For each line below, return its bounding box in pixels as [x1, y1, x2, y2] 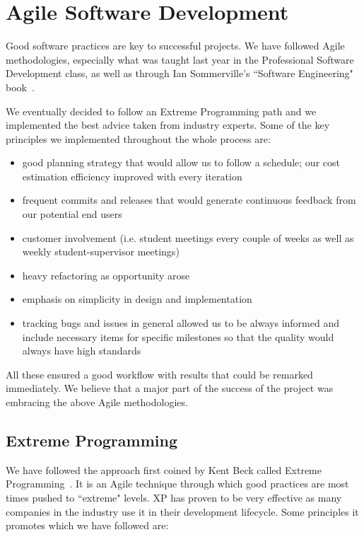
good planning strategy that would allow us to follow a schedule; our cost [22, 155, 340, 170]
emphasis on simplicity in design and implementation [22, 291, 252, 306]
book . [6, 79, 35, 94]
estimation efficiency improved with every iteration [22, 168, 242, 183]
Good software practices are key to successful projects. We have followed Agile [6, 38, 345, 53]
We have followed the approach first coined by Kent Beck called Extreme [6, 462, 322, 477]
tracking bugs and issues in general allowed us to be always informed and [22, 316, 339, 330]
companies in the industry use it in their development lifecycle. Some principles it [6, 504, 359, 519]
